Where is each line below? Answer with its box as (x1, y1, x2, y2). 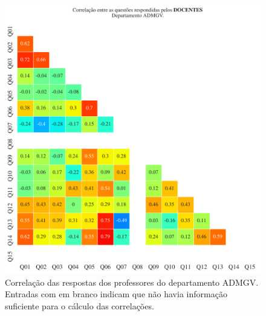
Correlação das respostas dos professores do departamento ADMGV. (5, 275, 259, 288)
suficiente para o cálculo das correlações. (5, 299, 154, 312)
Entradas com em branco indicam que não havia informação (5, 288, 227, 300)
